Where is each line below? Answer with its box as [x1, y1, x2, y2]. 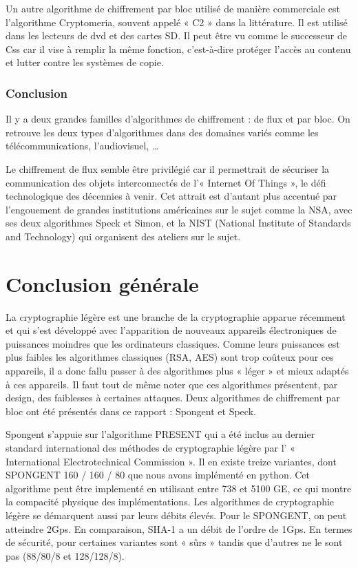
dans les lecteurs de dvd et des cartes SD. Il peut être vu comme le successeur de [6, 28, 347, 43]
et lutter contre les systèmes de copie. [6, 55, 164, 70]
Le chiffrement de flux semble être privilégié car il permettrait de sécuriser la [6, 161, 330, 176]
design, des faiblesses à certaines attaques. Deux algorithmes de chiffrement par [6, 390, 340, 405]
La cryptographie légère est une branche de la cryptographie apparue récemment [6, 309, 346, 324]
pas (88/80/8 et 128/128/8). [6, 548, 125, 562]
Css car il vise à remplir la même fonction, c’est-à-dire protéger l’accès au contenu [6, 41, 351, 56]
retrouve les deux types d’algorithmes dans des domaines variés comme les [6, 125, 319, 139]
